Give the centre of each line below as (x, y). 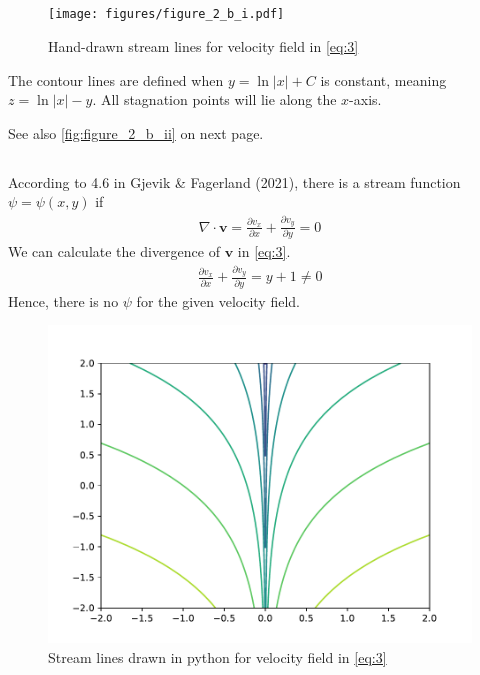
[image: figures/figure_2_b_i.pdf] (166, 14)
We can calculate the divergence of (114, 251)
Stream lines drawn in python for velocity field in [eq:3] (217, 656)
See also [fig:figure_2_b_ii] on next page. (136, 132)
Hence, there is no (63, 300)
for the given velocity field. (218, 300)
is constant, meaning (383, 79)
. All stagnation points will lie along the (214, 99)
